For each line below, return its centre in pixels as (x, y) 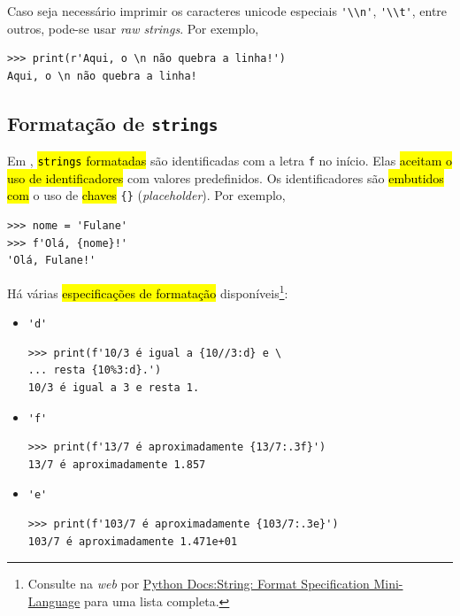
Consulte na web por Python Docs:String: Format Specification (199, 584)
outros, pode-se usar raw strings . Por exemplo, (133, 28)
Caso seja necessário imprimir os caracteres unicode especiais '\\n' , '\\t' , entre (227, 11)
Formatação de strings (113, 123)
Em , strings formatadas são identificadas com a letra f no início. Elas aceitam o (230, 161)
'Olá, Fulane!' (52, 261)
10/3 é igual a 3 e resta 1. (114, 388)
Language (54, 601)
